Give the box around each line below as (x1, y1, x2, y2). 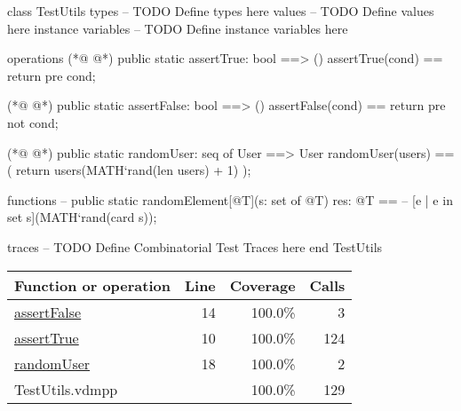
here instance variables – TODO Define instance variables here (7, 19, 348, 37)
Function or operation (14, 274, 171, 296)
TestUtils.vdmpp (14, 378, 118, 399)
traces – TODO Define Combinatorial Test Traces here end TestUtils (7, 237, 383, 256)
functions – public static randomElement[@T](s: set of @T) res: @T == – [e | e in (7, 190, 453, 209)
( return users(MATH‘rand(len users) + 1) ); (7, 161, 251, 179)
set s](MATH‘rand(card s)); (7, 208, 157, 226)
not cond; (7, 113, 59, 131)
